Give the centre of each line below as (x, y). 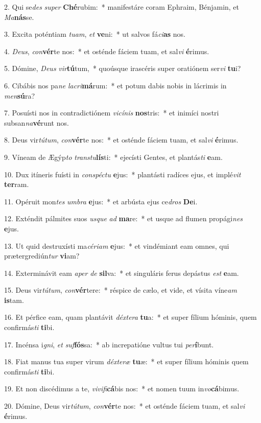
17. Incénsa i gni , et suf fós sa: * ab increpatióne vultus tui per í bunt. (109, 344)
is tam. (14, 300)
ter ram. (17, 184)
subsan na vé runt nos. (37, 122)
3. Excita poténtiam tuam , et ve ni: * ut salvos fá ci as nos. (95, 34)
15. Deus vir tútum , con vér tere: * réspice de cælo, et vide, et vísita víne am (121, 290)
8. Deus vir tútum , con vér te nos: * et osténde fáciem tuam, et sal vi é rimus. (121, 140)
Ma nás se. (19, 17)
